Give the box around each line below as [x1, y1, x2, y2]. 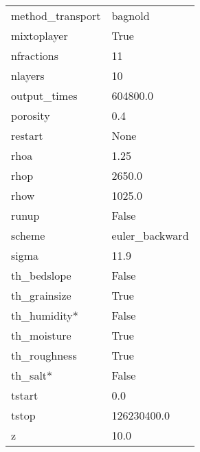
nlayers [11, 68, 45, 83]
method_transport [11, 8, 101, 23]
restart [11, 127, 43, 143]
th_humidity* [11, 307, 78, 323]
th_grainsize [11, 287, 71, 303]
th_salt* [11, 367, 53, 383]
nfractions [11, 48, 59, 63]
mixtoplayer [11, 28, 68, 43]
